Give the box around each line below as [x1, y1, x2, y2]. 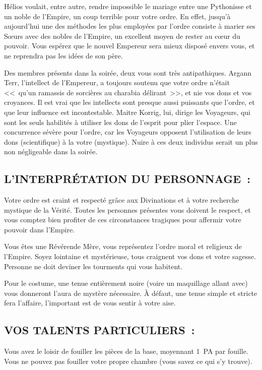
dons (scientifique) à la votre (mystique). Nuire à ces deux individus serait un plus [4, 136, 258, 147]
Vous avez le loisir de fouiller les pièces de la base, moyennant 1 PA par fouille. [4, 346, 248, 356]
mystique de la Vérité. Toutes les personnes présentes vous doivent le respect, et [4, 204, 251, 215]
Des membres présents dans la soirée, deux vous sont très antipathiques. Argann [4, 67, 252, 78]
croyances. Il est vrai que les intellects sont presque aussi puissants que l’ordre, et [4, 97, 255, 107]
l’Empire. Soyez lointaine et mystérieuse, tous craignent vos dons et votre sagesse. [4, 251, 256, 262]
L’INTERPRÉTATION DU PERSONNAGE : [4, 171, 250, 187]
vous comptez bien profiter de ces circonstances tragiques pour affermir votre [4, 214, 241, 225]
